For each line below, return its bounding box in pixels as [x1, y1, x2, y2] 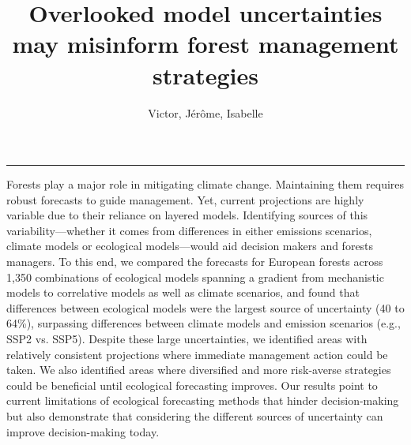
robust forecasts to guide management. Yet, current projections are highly [6, 191, 364, 208]
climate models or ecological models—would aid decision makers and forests [6, 237, 374, 254]
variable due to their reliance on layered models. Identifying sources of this [6, 207, 368, 223]
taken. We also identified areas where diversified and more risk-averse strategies [6, 361, 391, 378]
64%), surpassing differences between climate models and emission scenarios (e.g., [6, 315, 401, 331]
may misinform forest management [12, 28, 399, 60]
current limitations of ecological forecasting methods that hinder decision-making [6, 392, 399, 409]
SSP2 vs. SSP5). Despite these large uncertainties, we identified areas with [6, 331, 368, 347]
